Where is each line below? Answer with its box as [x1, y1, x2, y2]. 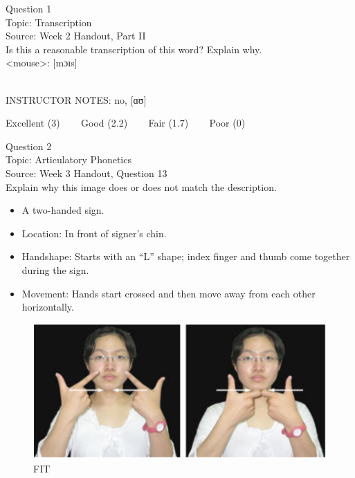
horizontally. [21, 300, 74, 314]
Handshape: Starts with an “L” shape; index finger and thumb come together [21, 249, 350, 264]
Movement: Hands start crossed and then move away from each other [21, 286, 316, 300]
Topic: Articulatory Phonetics [6, 152, 131, 167]
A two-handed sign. [21, 203, 104, 217]
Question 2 [6, 138, 52, 153]
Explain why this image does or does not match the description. [6, 179, 277, 194]
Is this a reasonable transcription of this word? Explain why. [6, 42, 262, 56]
